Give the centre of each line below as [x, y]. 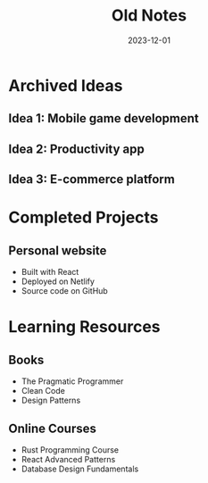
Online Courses [53, 428]
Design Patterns [51, 400]
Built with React [50, 272]
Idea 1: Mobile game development [104, 118]
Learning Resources [84, 327]
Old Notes [149, 16]
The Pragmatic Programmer [72, 381]
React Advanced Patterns [68, 459]
